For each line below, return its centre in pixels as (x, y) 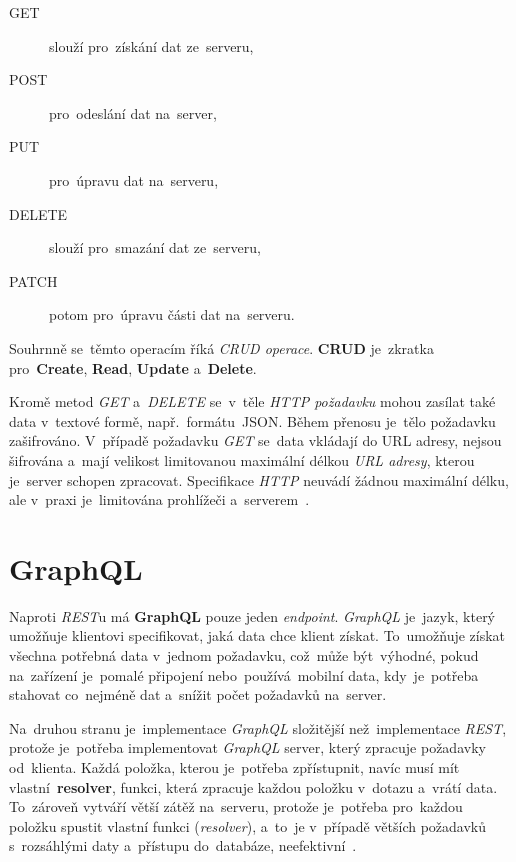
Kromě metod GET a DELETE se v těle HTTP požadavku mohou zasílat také (252, 401)
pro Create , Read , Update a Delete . (133, 367)
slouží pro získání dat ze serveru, (151, 45)
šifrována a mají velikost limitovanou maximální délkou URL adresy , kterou (242, 459)
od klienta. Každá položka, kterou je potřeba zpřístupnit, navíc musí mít (234, 766)
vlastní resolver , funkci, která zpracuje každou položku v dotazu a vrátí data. (253, 786)
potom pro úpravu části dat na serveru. (172, 314)
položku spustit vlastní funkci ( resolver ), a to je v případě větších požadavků (248, 825)
